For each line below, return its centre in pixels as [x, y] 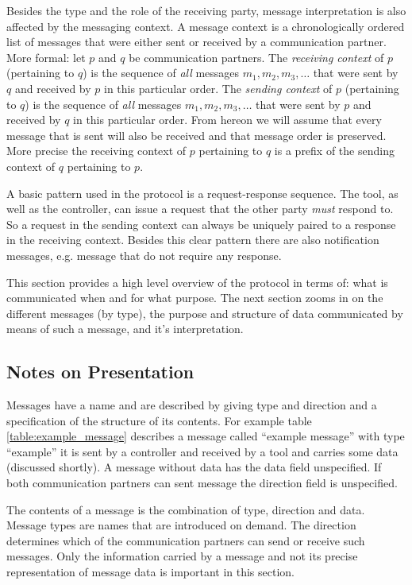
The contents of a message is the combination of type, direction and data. [186, 509]
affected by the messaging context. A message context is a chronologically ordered [206, 26]
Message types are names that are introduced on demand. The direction [181, 525]
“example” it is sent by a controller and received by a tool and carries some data [202, 451]
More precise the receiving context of [96, 151]
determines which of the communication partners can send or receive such [186, 540]
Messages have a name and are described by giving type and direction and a [192, 405]
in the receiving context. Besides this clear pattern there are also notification [193, 240]
